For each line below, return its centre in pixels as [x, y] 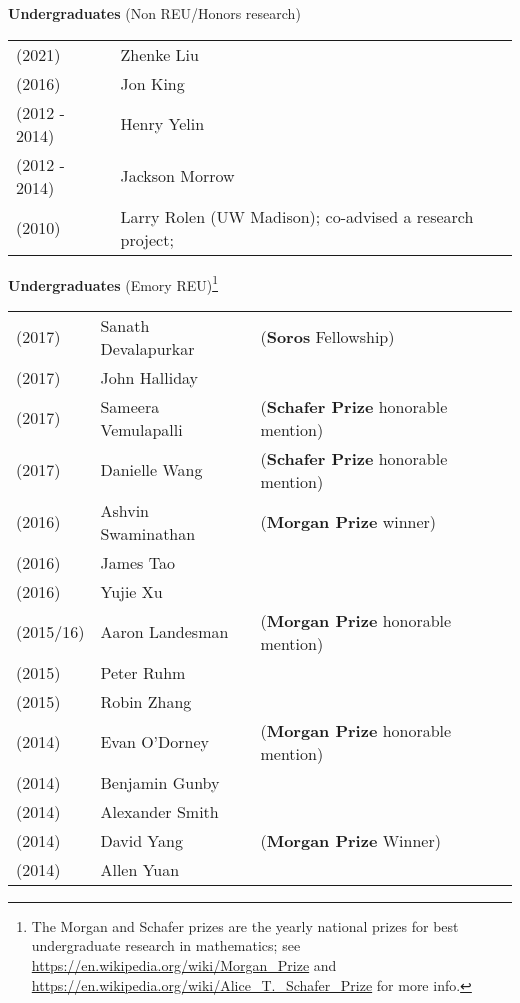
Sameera [130, 406]
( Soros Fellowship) [327, 337]
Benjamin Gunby [160, 782]
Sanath [125, 325]
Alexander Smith [159, 811]
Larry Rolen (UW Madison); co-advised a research [297, 216]
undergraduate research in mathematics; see [166, 945]
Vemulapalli [141, 429]
